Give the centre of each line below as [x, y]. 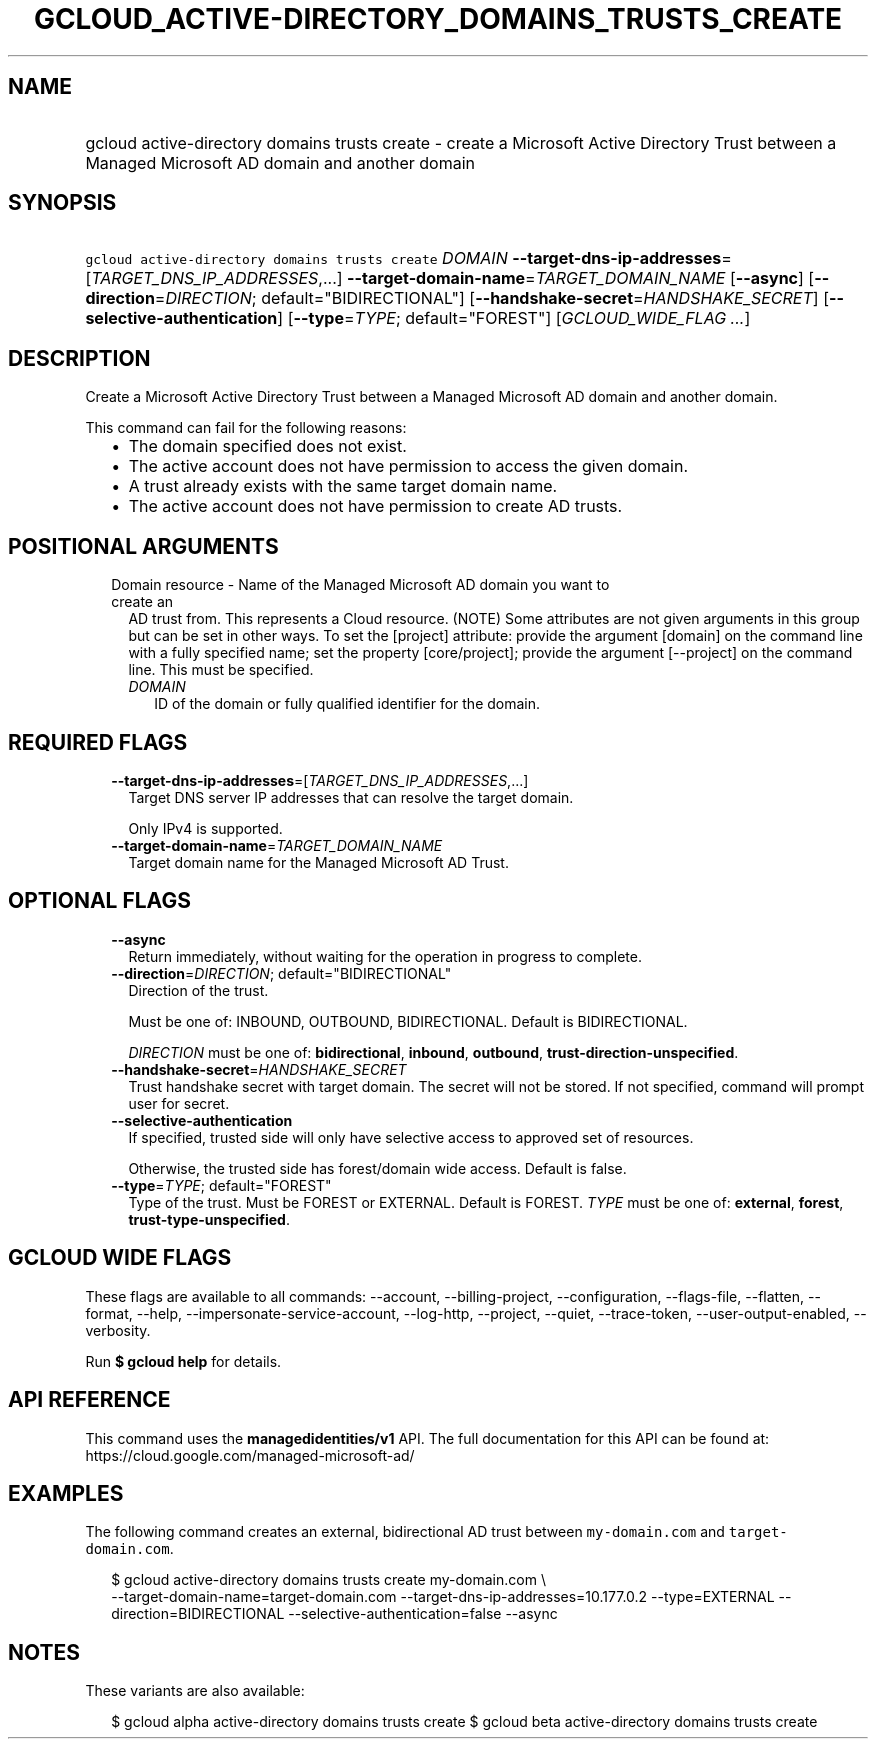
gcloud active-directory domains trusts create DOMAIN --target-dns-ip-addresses [403, 258]
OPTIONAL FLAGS [99, 901]
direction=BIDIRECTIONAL [198, 1614]
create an [142, 602]
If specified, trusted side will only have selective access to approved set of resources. [411, 1137]
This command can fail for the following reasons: [246, 428]
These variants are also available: [195, 1691]
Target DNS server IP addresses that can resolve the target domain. [351, 797]
